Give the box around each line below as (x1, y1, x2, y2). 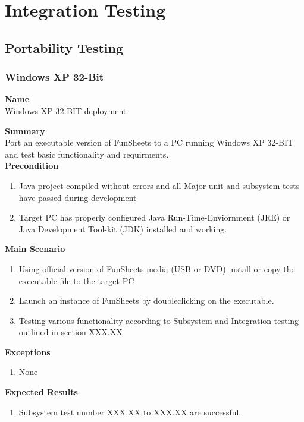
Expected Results (5, 386, 78, 398)
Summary (5, 124, 45, 137)
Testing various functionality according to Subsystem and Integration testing (18, 314, 299, 326)
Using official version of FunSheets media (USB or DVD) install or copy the (18, 262, 295, 275)
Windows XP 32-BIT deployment (5, 104, 127, 116)
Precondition (5, 159, 59, 172)
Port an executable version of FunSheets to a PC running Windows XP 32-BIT (5, 136, 294, 149)
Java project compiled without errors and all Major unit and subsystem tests (18, 179, 300, 191)
